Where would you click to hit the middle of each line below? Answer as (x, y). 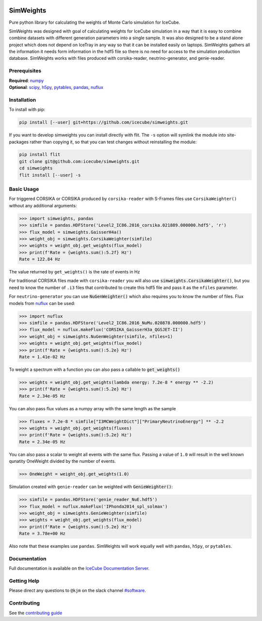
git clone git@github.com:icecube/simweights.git (79, 161)
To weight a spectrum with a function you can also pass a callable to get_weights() (95, 369)
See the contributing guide (36, 613)
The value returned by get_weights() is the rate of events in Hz (74, 272)
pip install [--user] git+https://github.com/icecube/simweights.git (104, 122)
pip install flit (40, 155)
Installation (23, 100)
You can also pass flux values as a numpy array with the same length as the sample (92, 408)
